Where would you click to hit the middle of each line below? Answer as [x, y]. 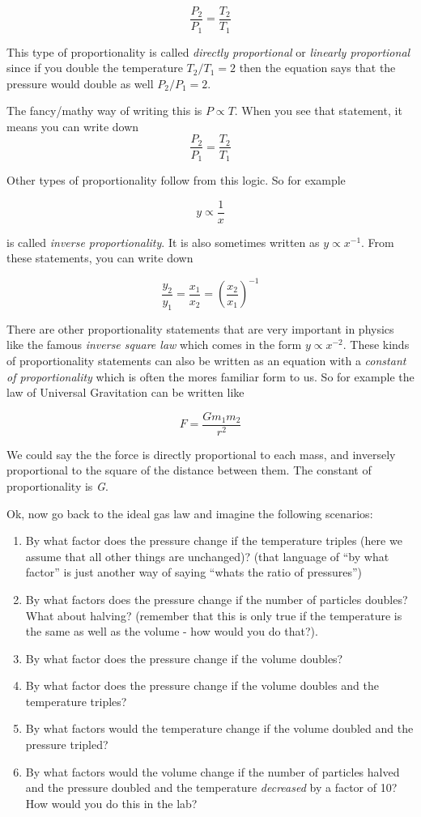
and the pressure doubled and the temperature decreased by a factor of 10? [211, 787]
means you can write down [73, 126]
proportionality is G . [57, 485]
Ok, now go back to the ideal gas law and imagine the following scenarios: [190, 513]
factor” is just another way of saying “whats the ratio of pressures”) [194, 572]
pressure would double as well [80, 83]
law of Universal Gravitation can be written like [125, 392]
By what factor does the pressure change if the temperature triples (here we [214, 540]
